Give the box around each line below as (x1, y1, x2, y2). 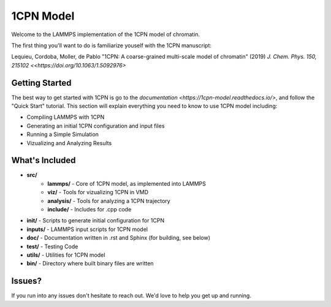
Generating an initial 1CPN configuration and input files (26, 122, 165, 129)
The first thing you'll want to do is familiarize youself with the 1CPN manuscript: (11, 42, 211, 49)
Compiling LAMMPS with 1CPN (26, 113, 105, 121)
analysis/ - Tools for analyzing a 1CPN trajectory (47, 197, 171, 205)
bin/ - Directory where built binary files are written (26, 260, 154, 267)
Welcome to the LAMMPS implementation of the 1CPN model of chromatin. (11, 31, 200, 38)
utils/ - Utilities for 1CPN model (26, 251, 105, 259)
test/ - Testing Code (26, 243, 78, 250)
